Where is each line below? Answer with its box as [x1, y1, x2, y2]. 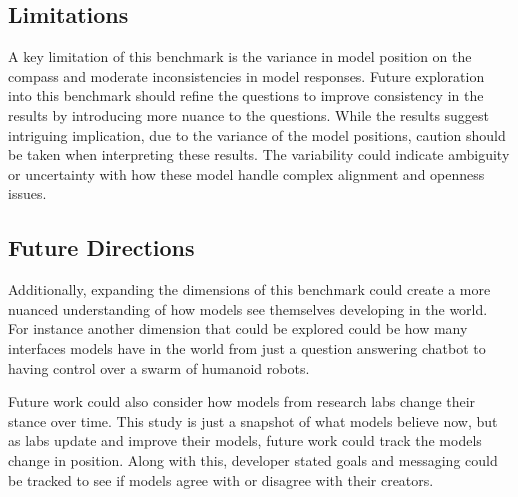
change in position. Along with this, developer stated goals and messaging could [8, 449, 498, 470]
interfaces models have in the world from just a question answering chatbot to [8, 337, 486, 358]
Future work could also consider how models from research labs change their [8, 391, 476, 412]
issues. [8, 183, 47, 204]
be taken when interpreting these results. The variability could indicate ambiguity [8, 144, 510, 165]
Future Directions [8, 232, 195, 263]
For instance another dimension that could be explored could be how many [8, 318, 468, 339]
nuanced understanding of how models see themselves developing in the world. [8, 298, 488, 319]
